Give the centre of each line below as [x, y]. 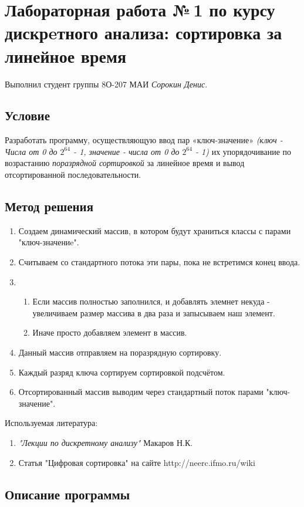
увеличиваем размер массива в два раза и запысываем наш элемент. [154, 312]
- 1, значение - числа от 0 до [126, 151]
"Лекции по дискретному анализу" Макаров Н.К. [106, 442]
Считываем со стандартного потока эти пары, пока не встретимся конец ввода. [159, 262]
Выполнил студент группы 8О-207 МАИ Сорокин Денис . [106, 84]
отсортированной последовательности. [73, 175]
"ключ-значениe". [49, 242]
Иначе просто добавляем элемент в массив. [110, 332]
